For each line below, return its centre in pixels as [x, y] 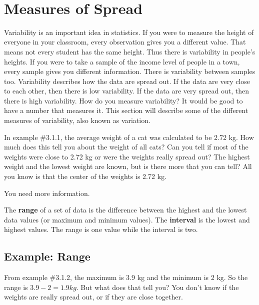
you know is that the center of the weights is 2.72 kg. [85, 176]
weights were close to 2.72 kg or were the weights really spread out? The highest [127, 156]
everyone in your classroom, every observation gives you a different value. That [125, 42]
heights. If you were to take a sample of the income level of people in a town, [122, 61]
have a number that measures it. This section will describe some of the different [126, 110]
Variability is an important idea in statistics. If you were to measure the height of [129, 32]
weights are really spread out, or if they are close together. [93, 297]
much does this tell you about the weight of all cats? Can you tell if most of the [126, 147]
